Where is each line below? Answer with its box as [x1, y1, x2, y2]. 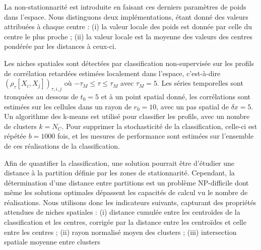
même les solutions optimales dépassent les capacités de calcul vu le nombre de [4, 187, 248, 198]
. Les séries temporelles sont [157, 78, 243, 88]
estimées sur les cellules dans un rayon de [4, 101, 132, 111]
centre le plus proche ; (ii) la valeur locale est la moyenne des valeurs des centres [4, 31, 252, 41]
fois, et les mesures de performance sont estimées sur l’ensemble [57, 131, 254, 141]
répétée [4, 131, 26, 141]
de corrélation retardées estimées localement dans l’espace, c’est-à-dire [4, 68, 221, 78]
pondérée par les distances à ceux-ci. [4, 41, 116, 51]
